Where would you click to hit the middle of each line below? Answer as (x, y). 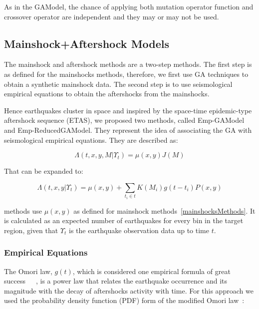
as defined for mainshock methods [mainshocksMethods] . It (164, 210)
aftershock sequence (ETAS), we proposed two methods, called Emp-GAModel (124, 120)
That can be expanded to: (44, 171)
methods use (23, 210)
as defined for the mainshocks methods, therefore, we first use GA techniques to (126, 74)
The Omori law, (28, 271)
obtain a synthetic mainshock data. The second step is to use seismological (118, 84)
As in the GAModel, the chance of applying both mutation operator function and (129, 6)
